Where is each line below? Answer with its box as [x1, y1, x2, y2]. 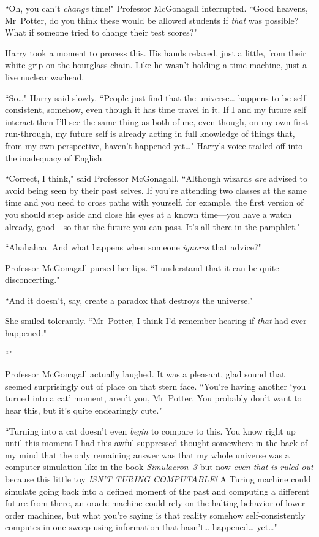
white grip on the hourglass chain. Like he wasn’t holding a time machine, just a [5, 58, 307, 71]
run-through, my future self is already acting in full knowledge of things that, [5, 127, 295, 140]
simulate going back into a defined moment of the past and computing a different [5, 484, 310, 497]
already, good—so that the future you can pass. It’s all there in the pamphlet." [5, 220, 301, 233]
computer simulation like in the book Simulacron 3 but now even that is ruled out [5, 460, 313, 473]
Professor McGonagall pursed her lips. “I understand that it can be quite [5, 261, 279, 274]
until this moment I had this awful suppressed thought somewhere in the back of [5, 436, 308, 449]
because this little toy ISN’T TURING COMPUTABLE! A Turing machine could [5, 473, 311, 485]
